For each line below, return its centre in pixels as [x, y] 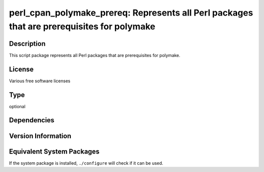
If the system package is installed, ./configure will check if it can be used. [86, 163]
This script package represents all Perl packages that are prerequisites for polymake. [95, 55]
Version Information [40, 136]
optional [17, 106]
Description [27, 44]
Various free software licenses [40, 81]
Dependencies [32, 120]
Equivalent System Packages [54, 151]
